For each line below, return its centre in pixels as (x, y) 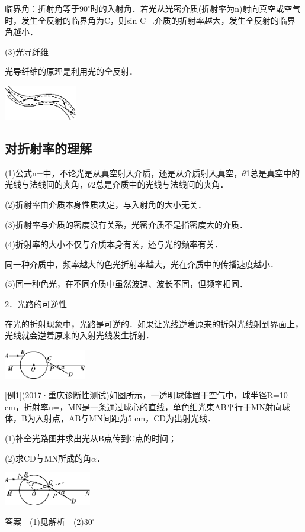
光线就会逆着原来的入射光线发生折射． (79, 335)
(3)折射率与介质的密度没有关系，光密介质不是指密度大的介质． (126, 224)
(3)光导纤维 (27, 51)
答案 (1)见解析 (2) (44, 522)
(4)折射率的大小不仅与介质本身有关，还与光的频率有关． (114, 244)
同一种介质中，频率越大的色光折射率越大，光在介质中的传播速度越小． (142, 264)
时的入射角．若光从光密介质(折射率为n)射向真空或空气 (195, 8)
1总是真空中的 (273, 173)
